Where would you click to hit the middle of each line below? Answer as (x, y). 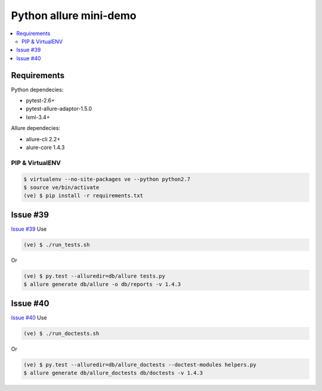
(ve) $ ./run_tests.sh (57, 245)
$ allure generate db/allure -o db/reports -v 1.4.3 (102, 284)
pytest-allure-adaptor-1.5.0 (59, 109)
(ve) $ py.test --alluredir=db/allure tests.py (94, 276)
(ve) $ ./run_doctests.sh (61, 333)
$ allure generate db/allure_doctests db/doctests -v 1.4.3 (113, 373)
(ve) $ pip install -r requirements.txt (83, 196)
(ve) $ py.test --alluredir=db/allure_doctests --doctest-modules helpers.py (140, 364)
